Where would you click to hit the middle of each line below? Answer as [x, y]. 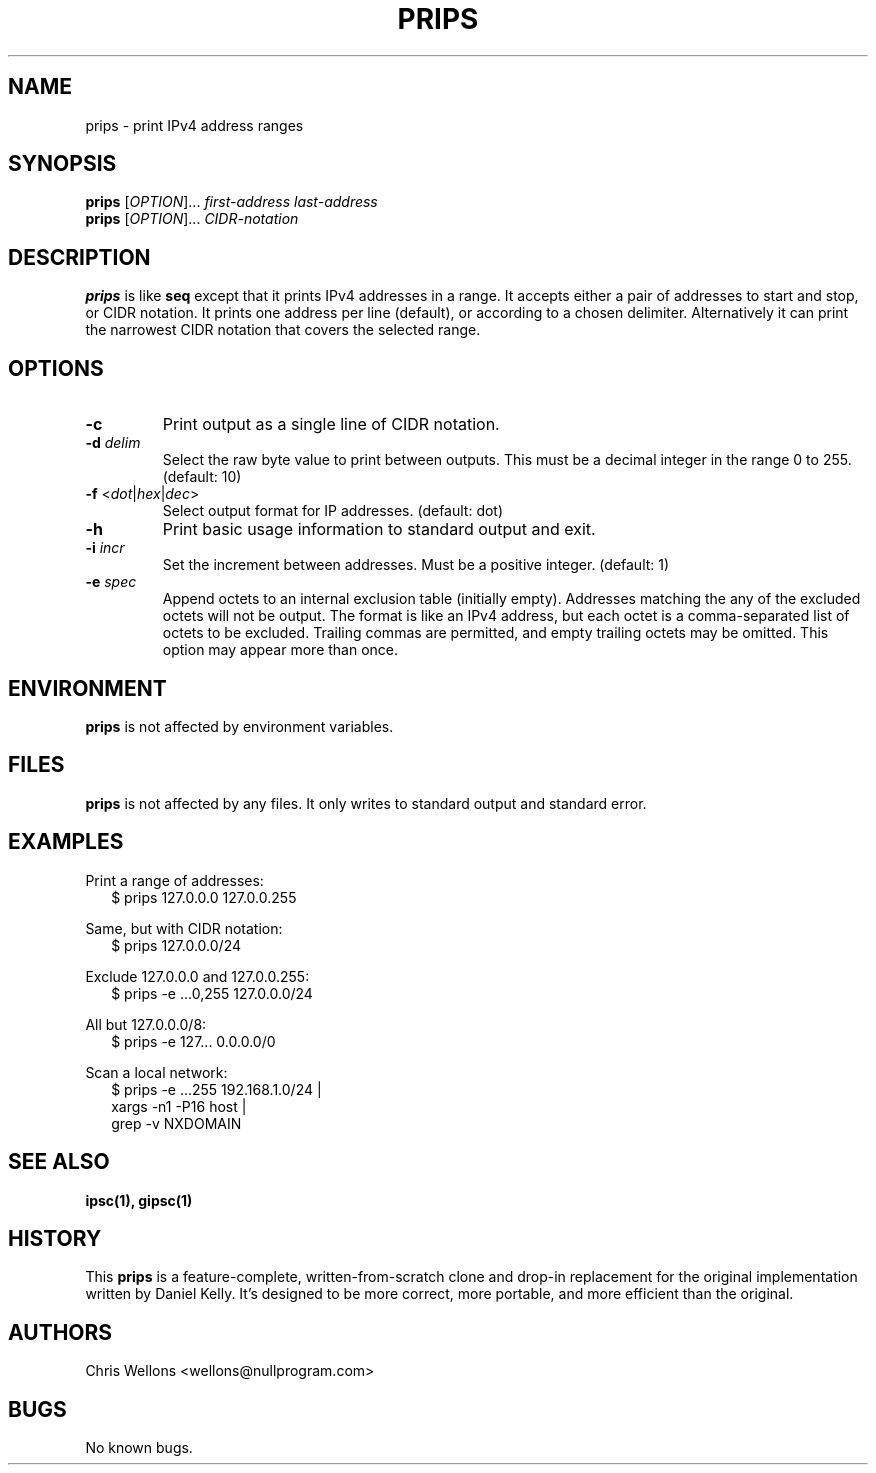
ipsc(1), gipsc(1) [139, 1200]
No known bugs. [139, 1448]
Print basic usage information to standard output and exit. [379, 529]
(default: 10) [202, 477]
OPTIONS [56, 368]
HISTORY [55, 1238]
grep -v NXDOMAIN [176, 1123]
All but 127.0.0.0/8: [146, 1024]
